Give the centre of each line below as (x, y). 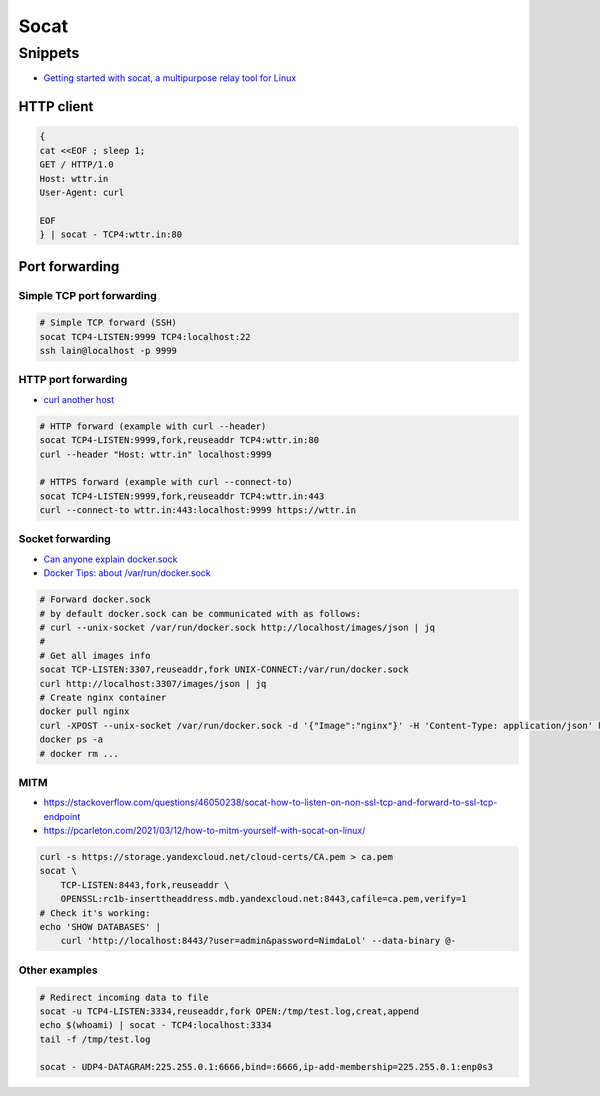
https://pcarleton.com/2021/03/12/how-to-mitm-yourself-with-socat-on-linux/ (204, 831)
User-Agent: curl (82, 192)
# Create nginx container (103, 697)
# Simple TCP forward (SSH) (108, 323)
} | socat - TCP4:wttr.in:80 (111, 234)
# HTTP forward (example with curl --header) (153, 426)
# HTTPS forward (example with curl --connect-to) (166, 482)
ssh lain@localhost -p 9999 (108, 351)
